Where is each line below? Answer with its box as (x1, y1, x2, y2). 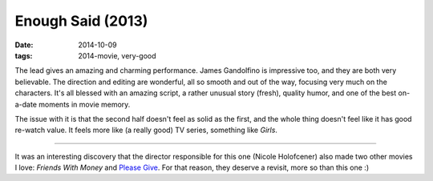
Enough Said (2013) (14, 12, 148, 30)
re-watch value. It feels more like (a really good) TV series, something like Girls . (14, 125, 278, 135)
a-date (14, 99, 38, 109)
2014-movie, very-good (78, 50, 156, 60)
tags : (14, 50, 33, 60)
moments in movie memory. (38, 99, 131, 109)
